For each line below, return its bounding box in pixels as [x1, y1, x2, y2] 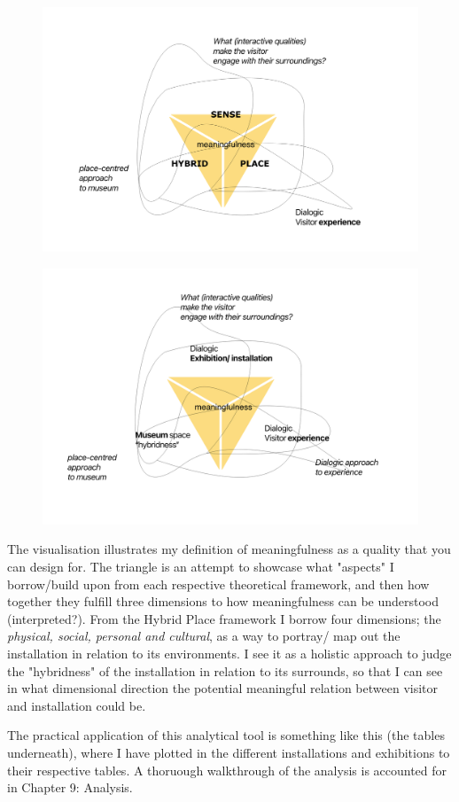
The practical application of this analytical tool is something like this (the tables [7, 726, 445, 744]
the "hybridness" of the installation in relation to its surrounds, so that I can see [7, 661, 443, 680]
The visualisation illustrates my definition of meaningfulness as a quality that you [7, 540, 451, 558]
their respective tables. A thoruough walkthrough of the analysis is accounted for [7, 760, 447, 779]
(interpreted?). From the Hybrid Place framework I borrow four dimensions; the [7, 609, 441, 627]
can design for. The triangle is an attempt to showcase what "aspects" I [7, 557, 394, 575]
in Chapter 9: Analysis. [7, 778, 133, 797]
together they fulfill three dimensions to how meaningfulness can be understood [7, 592, 440, 611]
